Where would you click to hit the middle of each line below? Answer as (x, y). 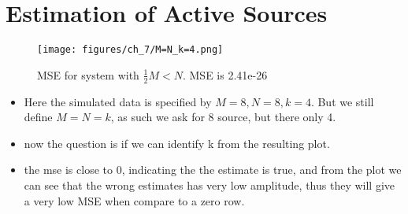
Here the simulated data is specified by (118, 101)
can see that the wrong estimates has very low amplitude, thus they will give (209, 184)
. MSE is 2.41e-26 (225, 74)
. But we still (342, 101)
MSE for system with (88, 74)
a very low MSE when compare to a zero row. (134, 200)
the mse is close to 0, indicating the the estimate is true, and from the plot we (213, 170)
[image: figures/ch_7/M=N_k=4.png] (130, 50)
